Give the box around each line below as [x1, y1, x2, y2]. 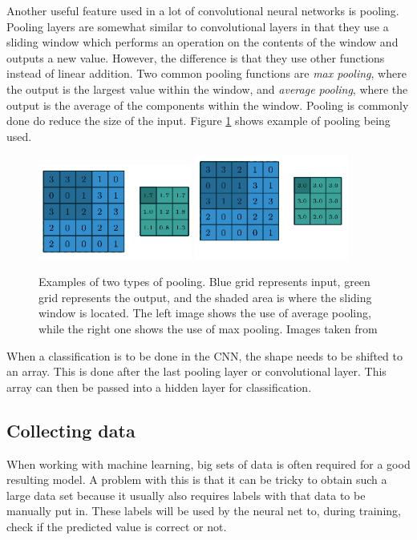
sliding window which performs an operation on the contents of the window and [6, 34, 399, 50]
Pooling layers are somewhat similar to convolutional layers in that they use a [6, 18, 389, 34]
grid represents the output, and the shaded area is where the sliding [38, 288, 372, 305]
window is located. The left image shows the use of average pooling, [38, 304, 371, 321]
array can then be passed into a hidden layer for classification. [6, 378, 312, 395]
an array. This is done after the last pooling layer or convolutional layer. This [6, 363, 387, 380]
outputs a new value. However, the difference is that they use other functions [6, 49, 385, 66]
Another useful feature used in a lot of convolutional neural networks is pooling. [6, 2, 399, 18]
